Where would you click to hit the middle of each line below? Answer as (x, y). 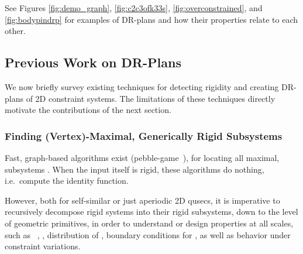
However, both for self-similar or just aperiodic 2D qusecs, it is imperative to (142, 200)
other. (15, 31)
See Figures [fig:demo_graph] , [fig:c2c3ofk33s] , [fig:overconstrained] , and (134, 8)
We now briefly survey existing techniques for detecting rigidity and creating (142, 86)
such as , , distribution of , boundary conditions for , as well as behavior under (148, 234)
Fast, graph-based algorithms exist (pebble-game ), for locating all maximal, (142, 157)
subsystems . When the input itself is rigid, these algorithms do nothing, (135, 169)
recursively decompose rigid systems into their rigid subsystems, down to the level (151, 212)
